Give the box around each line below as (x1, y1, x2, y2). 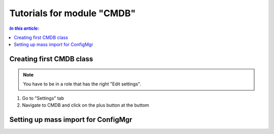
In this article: (9, 25, 40, 31)
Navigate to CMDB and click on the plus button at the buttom (22, 102, 149, 108)
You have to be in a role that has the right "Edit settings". (23, 81, 142, 87)
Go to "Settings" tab (22, 95, 64, 101)
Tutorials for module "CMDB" (9, 8, 136, 19)
